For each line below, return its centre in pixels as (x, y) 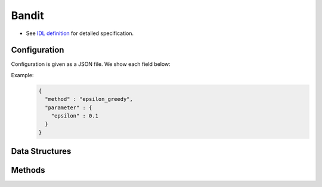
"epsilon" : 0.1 (75, 116)
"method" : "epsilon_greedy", (89, 99)
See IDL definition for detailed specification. (80, 33)
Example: (22, 75)
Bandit (27, 15)
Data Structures (41, 151)
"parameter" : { (69, 107)
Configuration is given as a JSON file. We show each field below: (91, 64)
